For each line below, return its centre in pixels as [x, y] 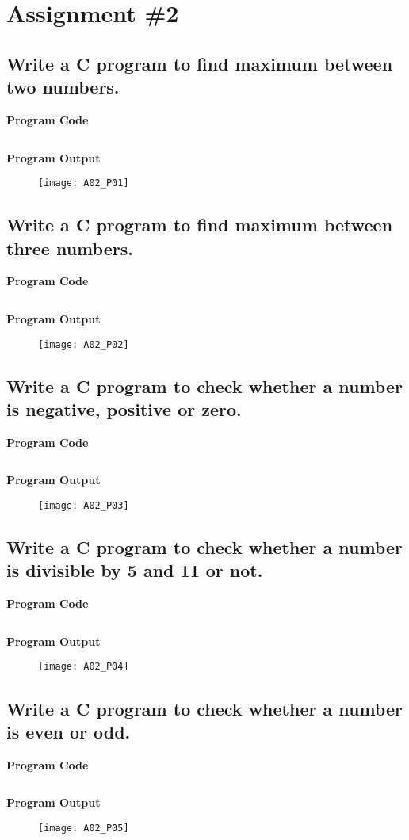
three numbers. [70, 248]
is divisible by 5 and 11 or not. [135, 570]
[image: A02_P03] [84, 506]
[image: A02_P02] [84, 344]
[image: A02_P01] [84, 183]
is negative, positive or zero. [124, 409]
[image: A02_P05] [84, 828]
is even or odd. [69, 731]
